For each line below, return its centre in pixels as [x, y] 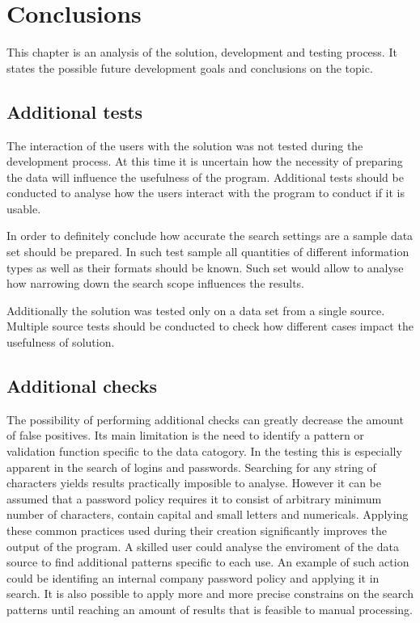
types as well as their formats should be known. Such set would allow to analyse [205, 267]
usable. [24, 208]
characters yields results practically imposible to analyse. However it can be [194, 483]
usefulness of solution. [61, 342]
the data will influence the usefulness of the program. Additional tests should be [205, 177]
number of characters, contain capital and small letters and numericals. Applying [208, 514]
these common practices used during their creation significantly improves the [197, 530]
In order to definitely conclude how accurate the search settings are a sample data [210, 236]
